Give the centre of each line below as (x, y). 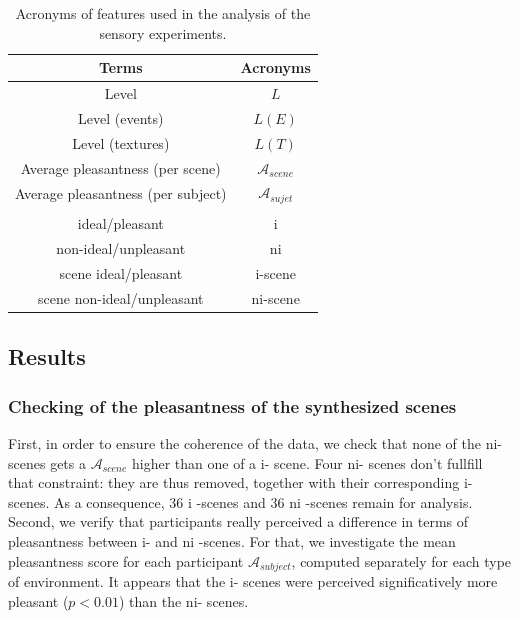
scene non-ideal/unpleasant (121, 297)
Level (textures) (121, 142)
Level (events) (121, 117)
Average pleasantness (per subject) (121, 192)
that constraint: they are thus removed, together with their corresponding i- (240, 482)
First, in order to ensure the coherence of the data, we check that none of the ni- (255, 442)
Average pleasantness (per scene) (120, 167)
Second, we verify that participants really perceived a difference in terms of (238, 521)
